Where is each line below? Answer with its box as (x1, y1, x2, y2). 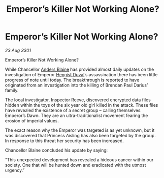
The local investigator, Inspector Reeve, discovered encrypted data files (5, 97, 151, 103)
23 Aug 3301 (5, 47, 31, 53)
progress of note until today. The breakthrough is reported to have (5, 77, 139, 83)
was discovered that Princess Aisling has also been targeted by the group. (5, 132, 156, 138)
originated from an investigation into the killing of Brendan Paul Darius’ (5, 82, 148, 88)
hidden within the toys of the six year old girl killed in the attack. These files (5, 102, 159, 108)
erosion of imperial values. (5, 118, 59, 123)
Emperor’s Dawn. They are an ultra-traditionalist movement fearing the (5, 112, 148, 119)
